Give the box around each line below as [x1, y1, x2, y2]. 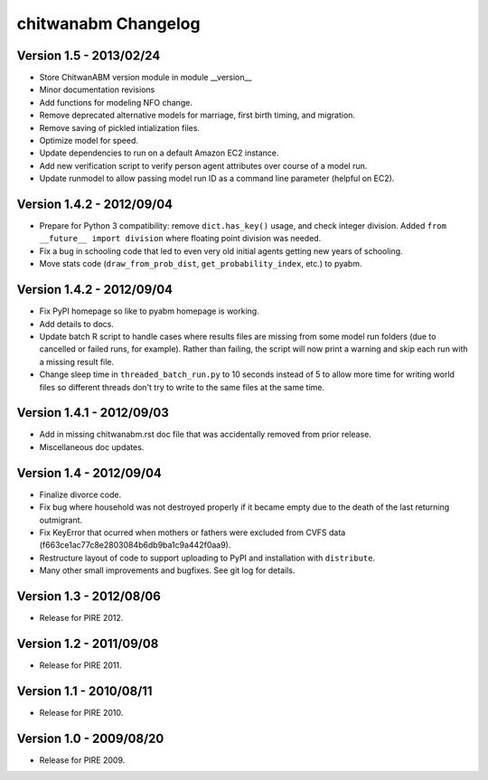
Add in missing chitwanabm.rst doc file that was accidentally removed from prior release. [39, 429, 372, 440]
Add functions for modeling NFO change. [39, 97, 193, 108]
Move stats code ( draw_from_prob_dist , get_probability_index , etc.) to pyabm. [39, 258, 362, 269]
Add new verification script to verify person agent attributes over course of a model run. [39, 160, 368, 171]
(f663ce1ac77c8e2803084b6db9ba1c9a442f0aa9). [39, 540, 231, 550]
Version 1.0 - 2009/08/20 [16, 730, 164, 746]
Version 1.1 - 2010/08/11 [16, 683, 153, 699]
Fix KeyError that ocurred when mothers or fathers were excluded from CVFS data [39, 527, 346, 538]
